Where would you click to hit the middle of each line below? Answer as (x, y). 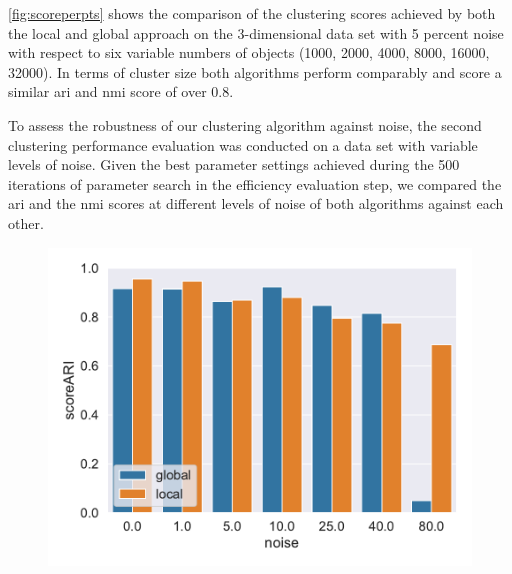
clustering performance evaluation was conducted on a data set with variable (243, 144)
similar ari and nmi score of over (107, 91)
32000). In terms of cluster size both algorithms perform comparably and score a (255, 71)
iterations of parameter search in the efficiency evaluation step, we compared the (255, 183)
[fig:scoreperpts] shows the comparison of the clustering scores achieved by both (252, 13)
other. (26, 222)
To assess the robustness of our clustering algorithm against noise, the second (245, 124)
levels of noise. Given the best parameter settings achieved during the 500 (234, 164)
